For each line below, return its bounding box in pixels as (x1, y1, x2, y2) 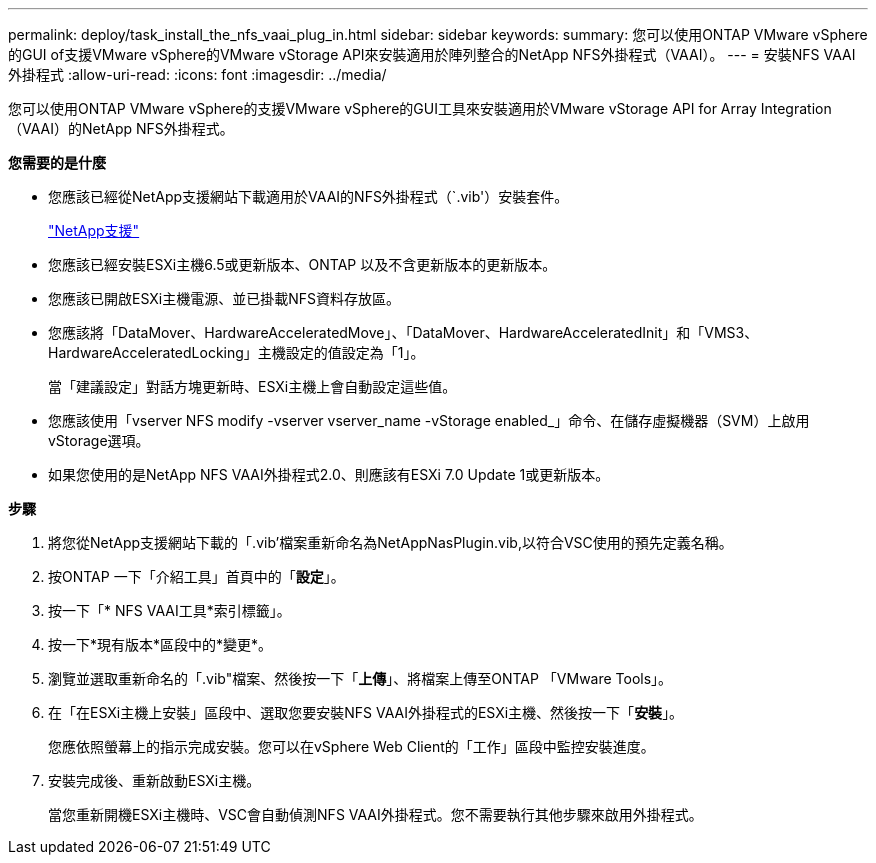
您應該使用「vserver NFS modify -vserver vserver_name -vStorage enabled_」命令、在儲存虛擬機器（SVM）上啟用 (48, 412, 810, 429)
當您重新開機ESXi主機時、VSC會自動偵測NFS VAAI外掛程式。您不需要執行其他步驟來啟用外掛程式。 (48, 806, 703, 823)
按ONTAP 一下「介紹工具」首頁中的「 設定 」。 (48, 568, 345, 585)
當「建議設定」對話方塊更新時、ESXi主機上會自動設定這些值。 (48, 378, 457, 395)
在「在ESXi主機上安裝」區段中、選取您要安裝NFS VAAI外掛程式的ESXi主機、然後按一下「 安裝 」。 (48, 704, 684, 721)
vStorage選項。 (48, 432, 150, 449)
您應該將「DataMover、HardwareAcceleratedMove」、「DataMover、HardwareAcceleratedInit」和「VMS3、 (48, 324, 759, 341)
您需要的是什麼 (8, 154, 106, 171)
